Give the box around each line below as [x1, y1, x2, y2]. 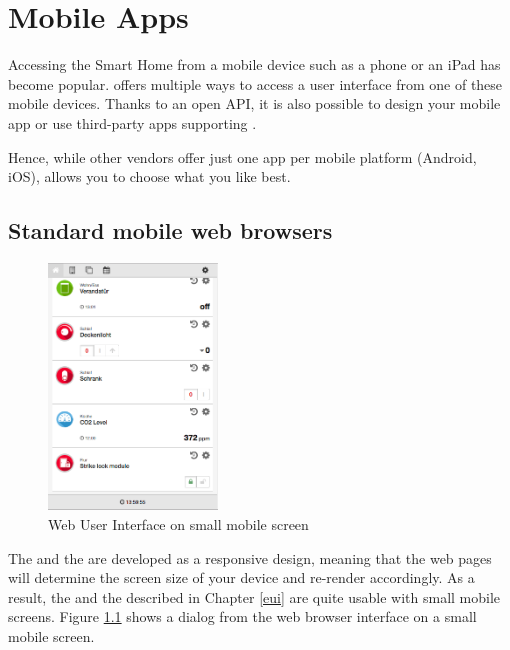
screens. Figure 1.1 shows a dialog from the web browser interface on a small [8, 606, 477, 627]
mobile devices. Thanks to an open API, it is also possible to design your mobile [8, 93, 501, 114]
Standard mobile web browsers [8, 215, 333, 246]
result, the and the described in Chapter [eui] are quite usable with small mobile [8, 586, 501, 607]
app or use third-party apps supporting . [8, 112, 257, 133]
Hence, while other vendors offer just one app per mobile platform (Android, [8, 146, 477, 167]
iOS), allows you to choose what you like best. [8, 166, 291, 187]
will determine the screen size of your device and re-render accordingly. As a [8, 567, 475, 588]
